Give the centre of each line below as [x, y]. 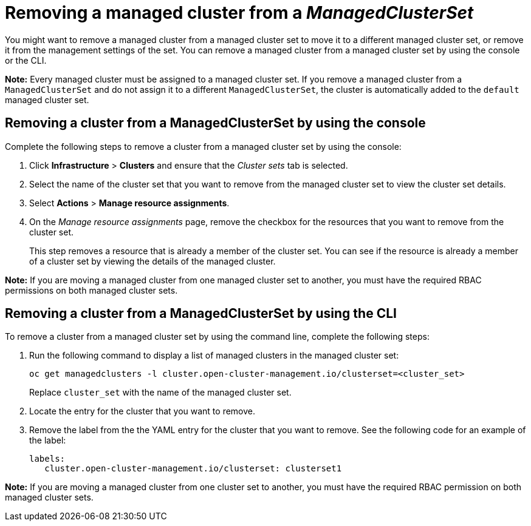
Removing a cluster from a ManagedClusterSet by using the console [215, 123]
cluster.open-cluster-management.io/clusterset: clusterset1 [193, 469]
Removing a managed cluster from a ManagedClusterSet [239, 13]
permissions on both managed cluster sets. [91, 290]
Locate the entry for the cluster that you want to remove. [142, 411]
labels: [47, 459]
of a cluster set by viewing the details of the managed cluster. [152, 261]
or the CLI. [26, 60]
